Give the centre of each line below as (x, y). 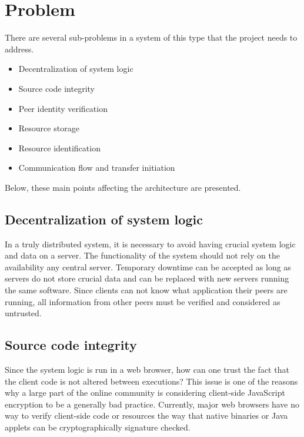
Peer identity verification (63, 108)
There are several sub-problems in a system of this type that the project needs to (151, 37)
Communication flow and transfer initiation (97, 168)
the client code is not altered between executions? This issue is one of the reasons (151, 381)
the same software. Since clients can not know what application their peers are (146, 290)
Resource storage (49, 128)
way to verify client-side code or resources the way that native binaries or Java (146, 416)
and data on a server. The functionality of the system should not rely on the (142, 255)
